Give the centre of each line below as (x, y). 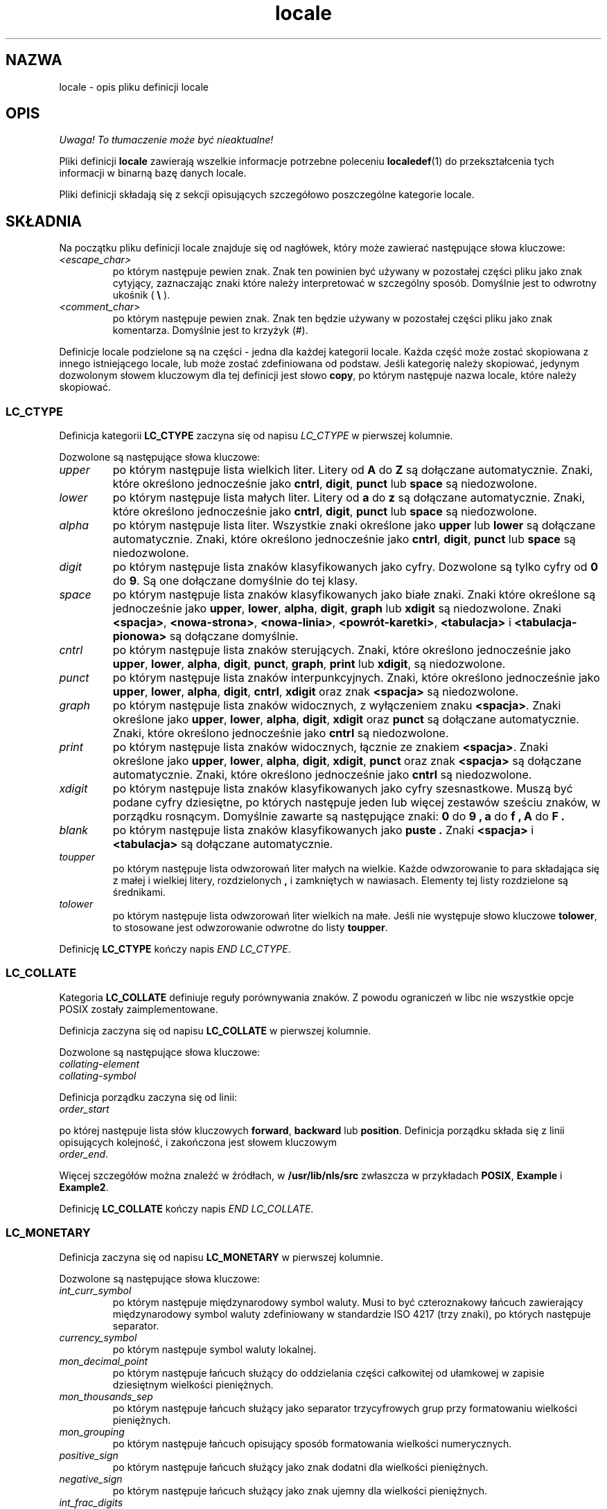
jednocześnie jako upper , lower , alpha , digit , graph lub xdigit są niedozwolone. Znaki (337, 609)
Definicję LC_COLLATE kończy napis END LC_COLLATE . (186, 1208)
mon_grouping (92, 1431)
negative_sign (91, 1479)
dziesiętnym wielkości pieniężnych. (193, 1384)
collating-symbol (98, 1075)
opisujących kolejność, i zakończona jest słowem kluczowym (198, 1142)
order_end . (84, 1154)
